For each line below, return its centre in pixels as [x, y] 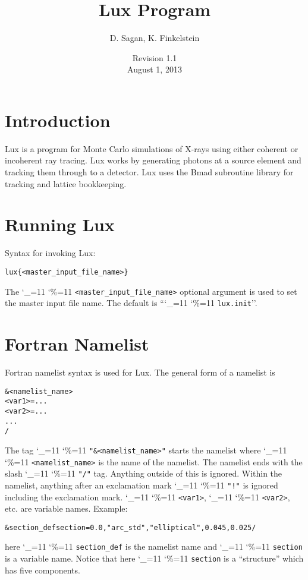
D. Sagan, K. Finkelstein [155, 38]
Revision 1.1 [155, 57]
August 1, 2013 [155, 69]
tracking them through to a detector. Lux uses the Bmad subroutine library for [149, 172]
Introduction [58, 120]
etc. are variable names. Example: [66, 508]
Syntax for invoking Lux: [50, 253]
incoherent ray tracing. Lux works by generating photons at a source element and [153, 160]
